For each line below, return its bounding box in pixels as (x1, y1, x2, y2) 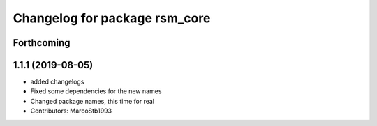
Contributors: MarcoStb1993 (30, 107, 112, 115)
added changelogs (30, 77, 84, 86)
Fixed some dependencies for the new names (30, 87, 162, 95)
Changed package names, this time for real (30, 97, 155, 105)
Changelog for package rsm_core (13, 10, 211, 26)
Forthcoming (13, 37, 71, 49)
